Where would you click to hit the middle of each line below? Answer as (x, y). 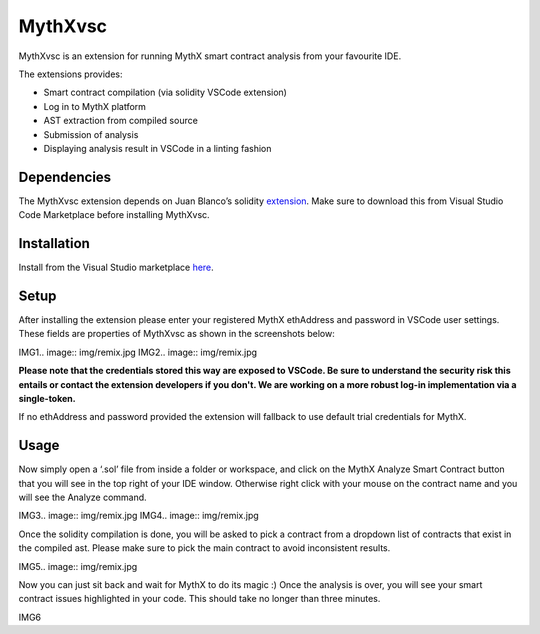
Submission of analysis (91, 134)
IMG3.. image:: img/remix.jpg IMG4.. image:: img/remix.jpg (138, 516)
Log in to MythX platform (95, 106)
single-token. (47, 398)
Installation (54, 243)
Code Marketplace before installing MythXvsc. (114, 215)
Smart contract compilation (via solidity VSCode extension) (165, 92)
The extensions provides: (70, 74)
